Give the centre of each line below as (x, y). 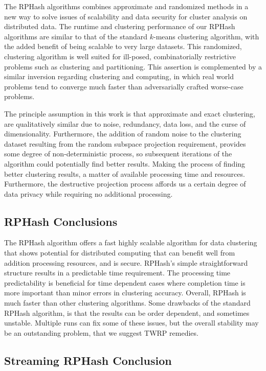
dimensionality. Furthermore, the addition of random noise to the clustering (123, 134)
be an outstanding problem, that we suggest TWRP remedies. (101, 332)
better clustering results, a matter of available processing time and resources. (125, 173)
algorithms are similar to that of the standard (76, 36)
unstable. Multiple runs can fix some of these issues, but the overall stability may (131, 323)
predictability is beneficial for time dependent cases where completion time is (125, 282)
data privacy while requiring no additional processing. (88, 193)
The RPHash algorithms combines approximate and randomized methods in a (126, 6)
